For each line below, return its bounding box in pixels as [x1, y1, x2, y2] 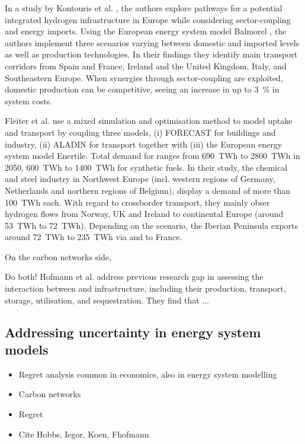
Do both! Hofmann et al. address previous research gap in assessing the [5, 270, 264, 283]
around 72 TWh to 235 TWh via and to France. [5, 231, 182, 243]
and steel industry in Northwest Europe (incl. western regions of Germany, [5, 173, 275, 185]
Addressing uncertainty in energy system [5, 322, 261, 341]
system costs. [5, 94, 52, 107]
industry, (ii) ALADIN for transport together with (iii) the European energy [5, 138, 282, 150]
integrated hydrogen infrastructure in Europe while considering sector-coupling [5, 13, 291, 25]
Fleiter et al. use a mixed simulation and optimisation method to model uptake [5, 114, 293, 127]
